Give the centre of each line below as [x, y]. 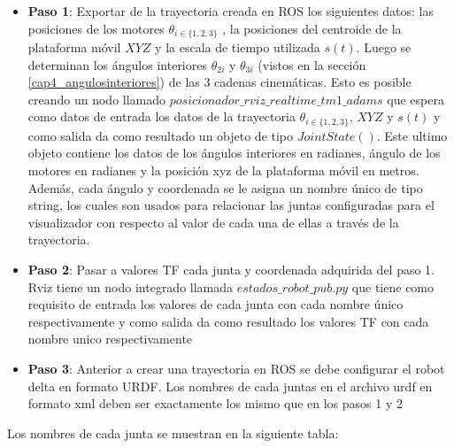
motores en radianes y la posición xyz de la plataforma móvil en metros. [223, 170]
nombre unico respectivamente [110, 339]
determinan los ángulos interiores [117, 64]
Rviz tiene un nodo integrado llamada [131, 286]
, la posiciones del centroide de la [312, 28]
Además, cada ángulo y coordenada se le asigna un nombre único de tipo [225, 187]
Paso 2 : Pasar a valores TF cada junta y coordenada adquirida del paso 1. [231, 270]
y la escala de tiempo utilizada [238, 47]
